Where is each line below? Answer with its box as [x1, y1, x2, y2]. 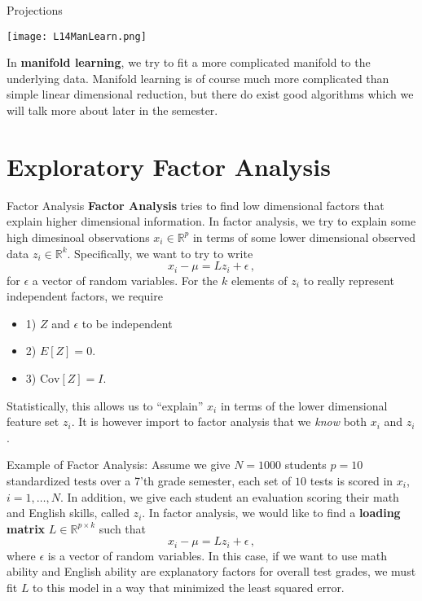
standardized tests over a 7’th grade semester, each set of [7, 472, 292, 489]
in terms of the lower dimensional [220, 397, 388, 414]
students [284, 456, 327, 473]
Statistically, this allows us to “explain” [7, 397, 204, 414]
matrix [7, 520, 46, 537]
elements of [231, 271, 288, 288]
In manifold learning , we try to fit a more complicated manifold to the [7, 54, 371, 71]
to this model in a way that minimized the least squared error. [33, 578, 345, 595]
